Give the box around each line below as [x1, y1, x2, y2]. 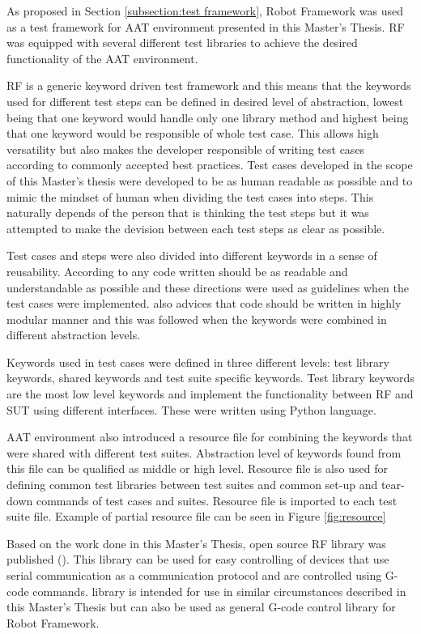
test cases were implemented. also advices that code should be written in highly [6, 295, 402, 312]
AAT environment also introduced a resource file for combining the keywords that [6, 428, 413, 445]
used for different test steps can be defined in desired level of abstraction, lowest [6, 92, 404, 109]
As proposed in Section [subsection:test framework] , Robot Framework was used [6, 2, 403, 19]
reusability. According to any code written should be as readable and [6, 262, 348, 279]
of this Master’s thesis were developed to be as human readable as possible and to [6, 172, 413, 189]
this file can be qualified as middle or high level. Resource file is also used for [6, 460, 388, 477]
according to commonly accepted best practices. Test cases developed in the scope [6, 156, 413, 173]
